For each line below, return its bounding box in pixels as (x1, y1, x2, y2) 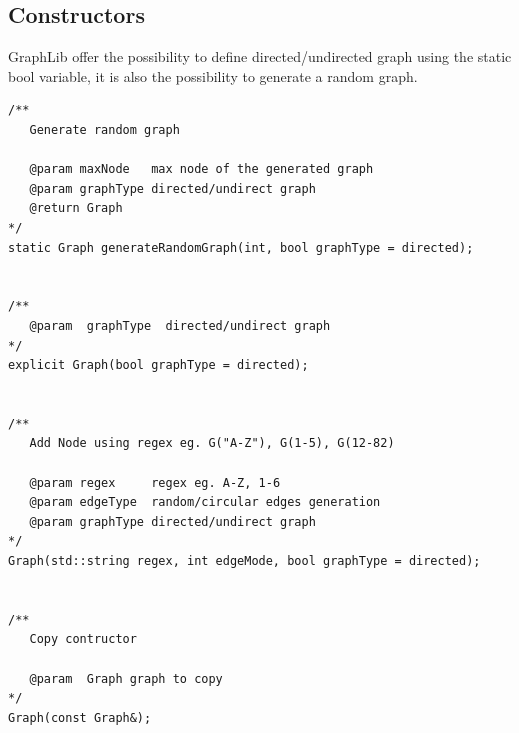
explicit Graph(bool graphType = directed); (8, 358, 309, 373)
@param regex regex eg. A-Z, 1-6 (29, 475, 281, 490)
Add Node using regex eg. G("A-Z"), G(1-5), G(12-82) (29, 436, 395, 451)
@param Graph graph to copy (29, 671, 223, 686)
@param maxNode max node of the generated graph (29, 162, 374, 177)
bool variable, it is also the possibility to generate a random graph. (8, 65, 418, 86)
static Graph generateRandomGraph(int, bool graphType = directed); (8, 240, 474, 255)
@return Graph (29, 201, 123, 216)
